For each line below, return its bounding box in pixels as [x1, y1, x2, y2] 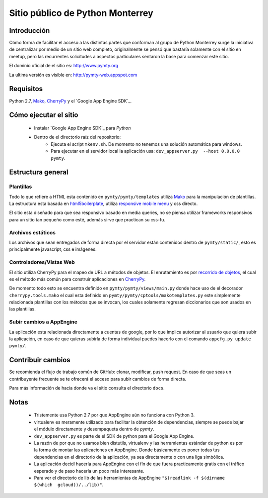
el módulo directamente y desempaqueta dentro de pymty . [34, 426, 154, 432]
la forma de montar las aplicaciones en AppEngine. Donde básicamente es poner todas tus [34, 447, 220, 453]
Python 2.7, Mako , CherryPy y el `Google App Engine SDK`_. [9, 98, 132, 104]
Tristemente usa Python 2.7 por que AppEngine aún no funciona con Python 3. [34, 412, 195, 418]
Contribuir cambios [9, 356, 70, 364]
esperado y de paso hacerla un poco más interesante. [34, 468, 144, 474]
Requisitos [9, 85, 43, 93]
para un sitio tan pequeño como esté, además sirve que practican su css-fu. [9, 216, 166, 222]
